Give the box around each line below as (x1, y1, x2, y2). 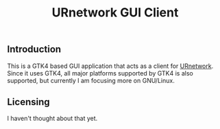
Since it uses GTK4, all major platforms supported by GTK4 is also (7, 69, 193, 77)
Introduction (7, 43, 62, 56)
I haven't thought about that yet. (7, 115, 98, 123)
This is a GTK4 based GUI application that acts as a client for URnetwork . (7, 62, 214, 70)
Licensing (7, 96, 50, 108)
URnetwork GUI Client (51, 5, 179, 21)
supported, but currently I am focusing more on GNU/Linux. (7, 76, 175, 84)
